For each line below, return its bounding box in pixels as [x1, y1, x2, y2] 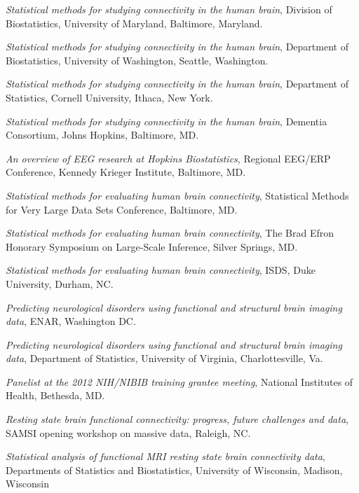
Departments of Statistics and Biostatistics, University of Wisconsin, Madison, [6, 462, 343, 477]
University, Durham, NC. [6, 276, 114, 291]
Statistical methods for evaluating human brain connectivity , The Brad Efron [6, 225, 334, 240]
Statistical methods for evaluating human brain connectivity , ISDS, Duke [6, 263, 316, 277]
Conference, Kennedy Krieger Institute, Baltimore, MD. [6, 165, 246, 179]
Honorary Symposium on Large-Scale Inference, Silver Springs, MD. [6, 239, 298, 254]
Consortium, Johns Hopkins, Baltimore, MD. [6, 127, 199, 142]
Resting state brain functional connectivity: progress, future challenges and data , [6, 412, 348, 426]
